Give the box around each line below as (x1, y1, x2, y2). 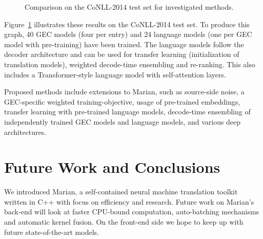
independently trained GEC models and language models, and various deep (4, 116, 241, 127)
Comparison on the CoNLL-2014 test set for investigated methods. (25, 2, 234, 12)
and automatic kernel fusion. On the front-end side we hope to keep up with (4, 216, 244, 227)
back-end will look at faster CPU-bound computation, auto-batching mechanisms (4, 206, 259, 217)
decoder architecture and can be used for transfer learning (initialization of (4, 49, 239, 59)
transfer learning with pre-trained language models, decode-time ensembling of (4, 106, 251, 117)
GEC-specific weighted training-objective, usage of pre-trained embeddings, (4, 96, 240, 107)
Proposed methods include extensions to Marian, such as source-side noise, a (4, 86, 245, 97)
